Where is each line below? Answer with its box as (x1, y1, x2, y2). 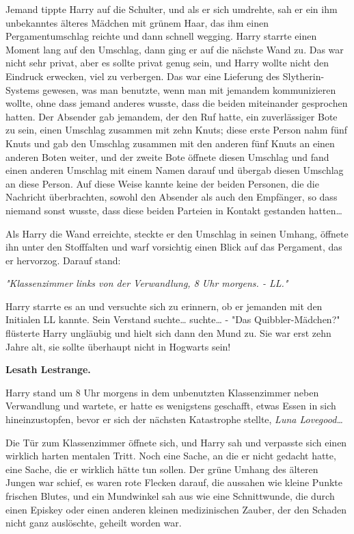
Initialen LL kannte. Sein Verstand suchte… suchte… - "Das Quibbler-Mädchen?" (5, 312, 340, 327)
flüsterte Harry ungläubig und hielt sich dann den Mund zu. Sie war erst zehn (5, 326, 331, 340)
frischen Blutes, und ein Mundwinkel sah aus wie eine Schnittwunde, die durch (5, 489, 335, 503)
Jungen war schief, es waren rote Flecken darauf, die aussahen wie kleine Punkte (5, 475, 342, 489)
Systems (5, 82, 40, 97)
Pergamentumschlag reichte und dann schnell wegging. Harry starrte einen (5, 29, 317, 43)
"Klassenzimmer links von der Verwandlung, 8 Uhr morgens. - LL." (5, 276, 288, 290)
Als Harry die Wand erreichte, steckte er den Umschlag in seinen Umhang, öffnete (5, 226, 349, 240)
